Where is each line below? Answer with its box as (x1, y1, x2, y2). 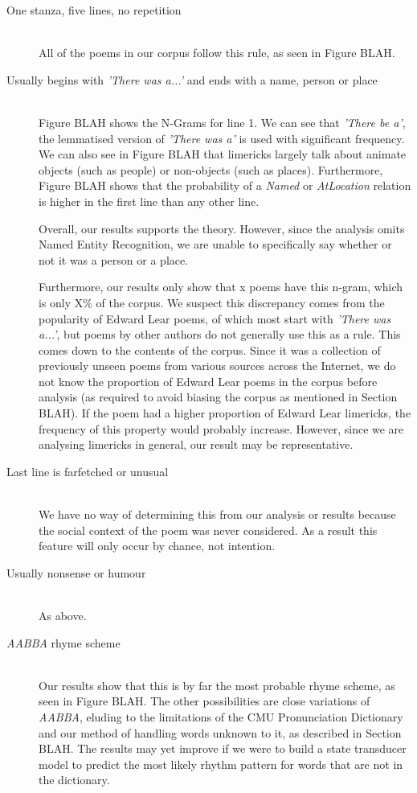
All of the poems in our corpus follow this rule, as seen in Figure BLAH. (39, 44, 395, 61)
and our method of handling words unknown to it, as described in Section (39, 724, 402, 741)
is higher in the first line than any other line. (39, 192, 260, 209)
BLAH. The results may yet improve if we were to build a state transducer (39, 740, 407, 757)
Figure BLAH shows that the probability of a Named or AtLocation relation (39, 177, 411, 194)
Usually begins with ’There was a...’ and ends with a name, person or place (6, 71, 378, 88)
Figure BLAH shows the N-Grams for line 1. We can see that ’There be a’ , (39, 113, 406, 130)
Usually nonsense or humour (6, 564, 146, 581)
